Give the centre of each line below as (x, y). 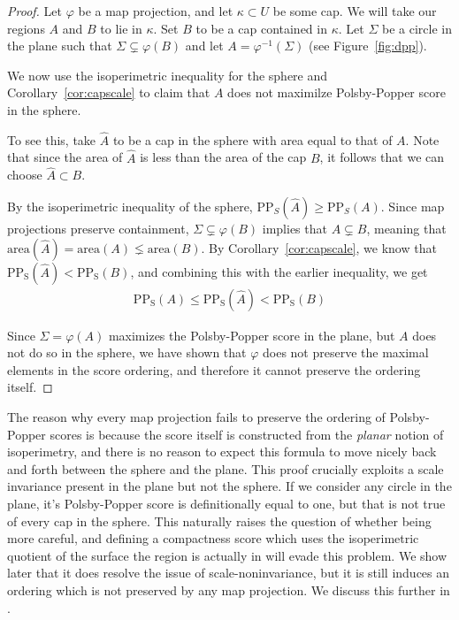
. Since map (413, 206)
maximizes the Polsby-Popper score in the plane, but (252, 335)
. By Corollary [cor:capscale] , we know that (319, 247)
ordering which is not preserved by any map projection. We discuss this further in (229, 589)
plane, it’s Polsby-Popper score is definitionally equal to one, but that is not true (226, 503)
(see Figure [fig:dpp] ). (367, 46)
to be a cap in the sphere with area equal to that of (252, 139)
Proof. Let (34, 11)
